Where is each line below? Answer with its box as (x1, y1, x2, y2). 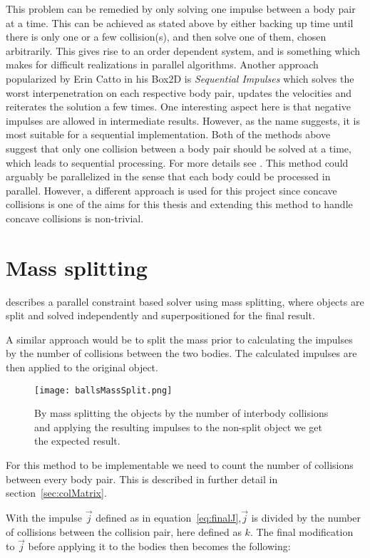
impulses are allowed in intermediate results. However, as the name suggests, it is (6, 113, 360, 128)
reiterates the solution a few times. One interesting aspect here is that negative (6, 99, 351, 114)
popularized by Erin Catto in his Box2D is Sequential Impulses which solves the (6, 71, 354, 86)
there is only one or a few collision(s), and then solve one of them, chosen (6, 29, 327, 44)
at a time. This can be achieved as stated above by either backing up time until (6, 15, 354, 30)
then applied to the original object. (6, 360, 158, 374)
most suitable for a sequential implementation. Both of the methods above (6, 127, 331, 142)
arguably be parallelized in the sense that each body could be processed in (6, 169, 331, 184)
